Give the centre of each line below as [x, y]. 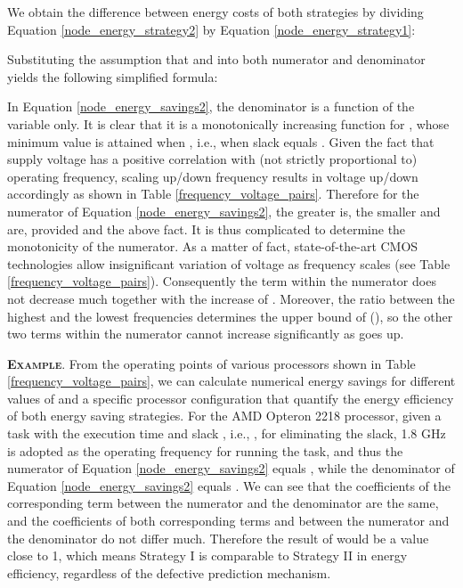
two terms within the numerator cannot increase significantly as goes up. [206, 334]
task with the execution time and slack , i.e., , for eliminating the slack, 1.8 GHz [227, 433]
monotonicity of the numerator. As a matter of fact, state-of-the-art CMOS [213, 246]
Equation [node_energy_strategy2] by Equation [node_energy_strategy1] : [211, 29]
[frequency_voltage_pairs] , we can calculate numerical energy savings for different [231, 381]
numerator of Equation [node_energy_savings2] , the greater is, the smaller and [224, 211]
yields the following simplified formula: [113, 76]
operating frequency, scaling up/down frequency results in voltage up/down [213, 176]
